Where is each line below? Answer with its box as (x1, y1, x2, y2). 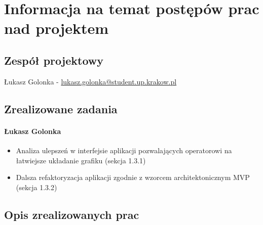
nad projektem (4, 18, 108, 38)
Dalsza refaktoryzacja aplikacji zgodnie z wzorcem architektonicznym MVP (16, 172, 250, 183)
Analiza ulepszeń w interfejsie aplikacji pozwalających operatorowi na (16, 145, 232, 155)
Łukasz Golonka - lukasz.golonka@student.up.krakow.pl (4, 76, 177, 86)
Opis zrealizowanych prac (4, 206, 139, 222)
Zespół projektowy (4, 52, 103, 68)
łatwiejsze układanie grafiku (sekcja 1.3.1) (16, 155, 146, 165)
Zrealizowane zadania (4, 101, 118, 116)
